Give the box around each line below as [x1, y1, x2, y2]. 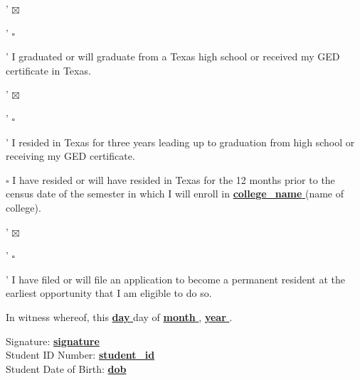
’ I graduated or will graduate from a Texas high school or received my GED [6, 49, 340, 64]
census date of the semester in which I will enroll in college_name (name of [6, 186, 344, 201]
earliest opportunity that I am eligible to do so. [6, 286, 212, 300]
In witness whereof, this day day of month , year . [6, 309, 233, 324]
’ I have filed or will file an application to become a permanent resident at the [6, 271, 345, 286]
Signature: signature [6, 333, 100, 348]
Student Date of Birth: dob [6, 361, 127, 376]
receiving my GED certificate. [6, 148, 135, 163]
